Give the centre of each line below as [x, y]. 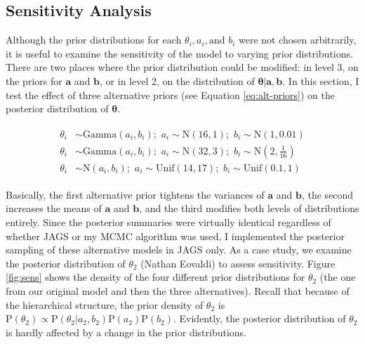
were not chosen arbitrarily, [297, 40]
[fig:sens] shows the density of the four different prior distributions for [155, 277]
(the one [338, 277]
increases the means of [54, 208]
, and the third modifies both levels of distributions [249, 208]
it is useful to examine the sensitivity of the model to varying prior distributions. [179, 53]
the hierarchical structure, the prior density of [105, 304]
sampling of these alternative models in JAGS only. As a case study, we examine [179, 250]
